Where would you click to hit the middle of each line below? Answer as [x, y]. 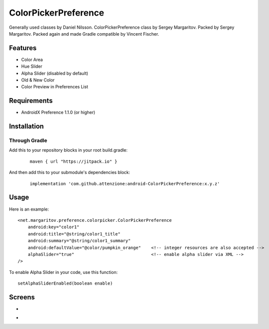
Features [23, 48]
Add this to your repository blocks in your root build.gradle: [68, 150]
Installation [26, 126]
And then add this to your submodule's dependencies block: [69, 173]
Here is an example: [29, 209]
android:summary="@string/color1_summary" [79, 241]
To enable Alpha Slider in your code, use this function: [63, 272]
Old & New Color [38, 80]
